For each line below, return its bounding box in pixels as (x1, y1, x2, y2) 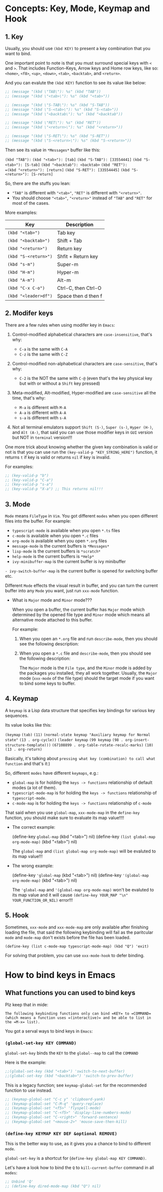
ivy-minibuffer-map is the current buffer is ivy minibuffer (12, 559, 126, 564)
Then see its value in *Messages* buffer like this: (5, 147, 101, 153)
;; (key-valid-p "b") (5, 473, 49, 478)
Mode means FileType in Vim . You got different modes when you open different (5, 513, 158, 518)
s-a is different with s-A (19, 414, 67, 421)
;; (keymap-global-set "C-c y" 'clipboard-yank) (5, 1097, 106, 1102)
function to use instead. (5, 1087, 53, 1093)
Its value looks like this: (5, 722, 52, 728)
